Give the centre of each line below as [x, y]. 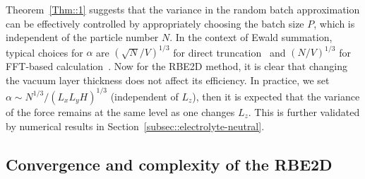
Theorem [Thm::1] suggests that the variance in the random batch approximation [183, 9]
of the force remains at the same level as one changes [120, 111]
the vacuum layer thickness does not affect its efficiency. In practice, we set [168, 80]
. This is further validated [304, 111]
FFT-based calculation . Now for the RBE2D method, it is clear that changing [177, 66]
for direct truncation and [229, 52]
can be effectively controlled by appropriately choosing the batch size [155, 23]
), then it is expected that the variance [276, 96]
